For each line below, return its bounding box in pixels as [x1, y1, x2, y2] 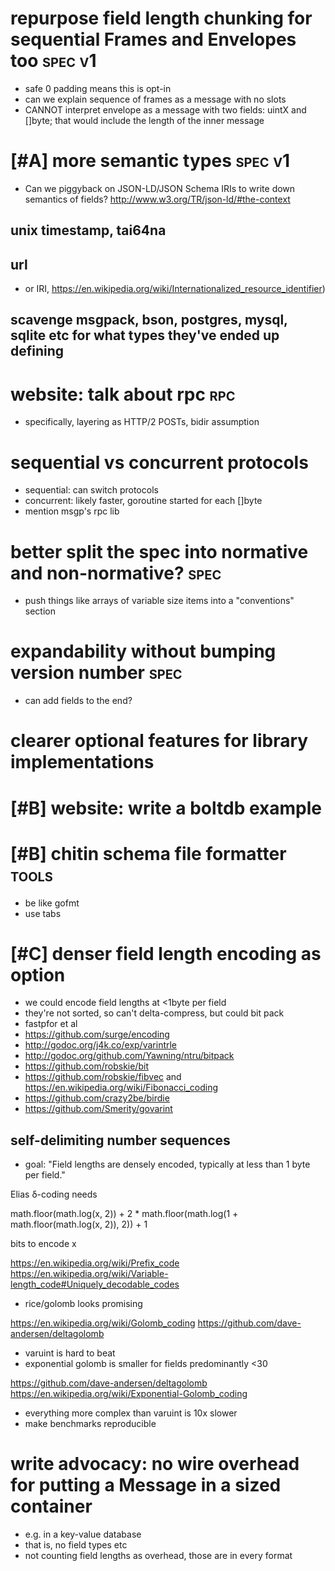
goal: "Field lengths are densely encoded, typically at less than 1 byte [24, 1158, 311, 1171]
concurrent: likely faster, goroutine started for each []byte [24, 495, 263, 507]
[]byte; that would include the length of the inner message [24, 114, 265, 126]
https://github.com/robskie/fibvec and [24, 1071, 182, 1083]
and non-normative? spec [10, 562, 222, 584]
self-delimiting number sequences [10, 1132, 231, 1149]
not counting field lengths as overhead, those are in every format [24, 1550, 293, 1562]
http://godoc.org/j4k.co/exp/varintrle [24, 1039, 178, 1051]
